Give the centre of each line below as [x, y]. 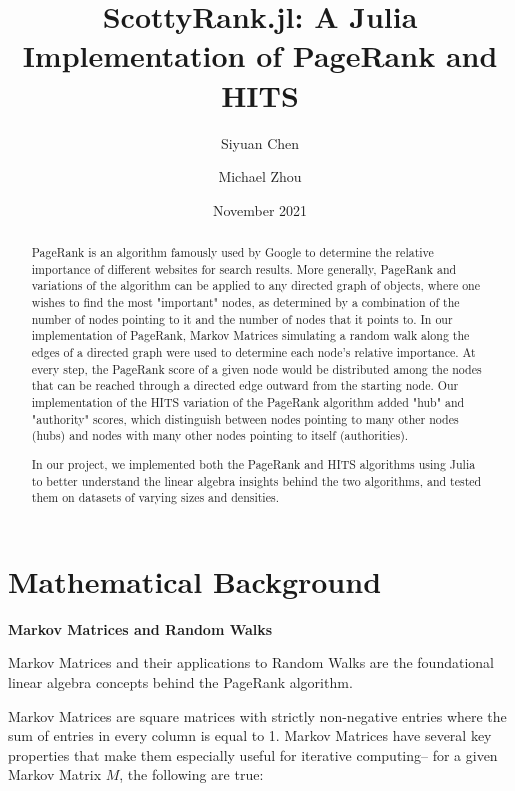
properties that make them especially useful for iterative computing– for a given [253, 754]
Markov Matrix [55, 774]
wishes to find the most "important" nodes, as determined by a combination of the [245, 302]
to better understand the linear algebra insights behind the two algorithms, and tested [256, 480]
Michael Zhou [260, 176]
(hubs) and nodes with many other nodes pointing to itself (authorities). [220, 435]
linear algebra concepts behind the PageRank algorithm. [180, 681]
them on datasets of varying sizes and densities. [155, 497]
